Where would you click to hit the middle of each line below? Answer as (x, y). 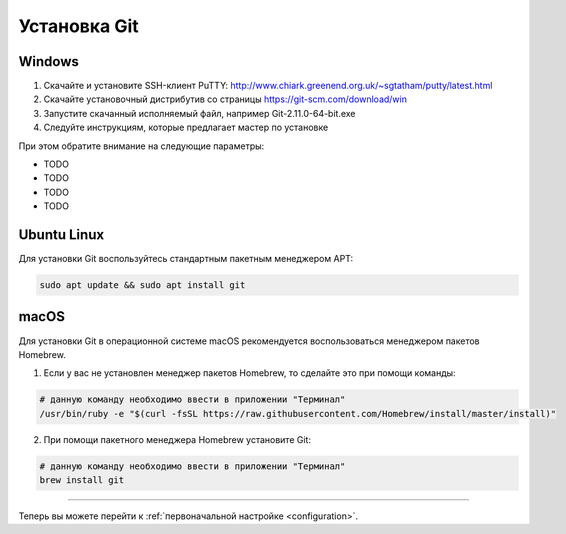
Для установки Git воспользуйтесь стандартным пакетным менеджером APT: (186, 259)
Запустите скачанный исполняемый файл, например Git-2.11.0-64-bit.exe (199, 113)
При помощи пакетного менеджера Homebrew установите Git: (177, 439)
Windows (48, 61)
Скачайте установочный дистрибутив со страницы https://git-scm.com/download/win (225, 99)
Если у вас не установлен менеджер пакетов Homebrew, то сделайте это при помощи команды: (249, 373)
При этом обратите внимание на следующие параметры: (141, 146)
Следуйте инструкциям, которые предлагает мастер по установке (186, 127)
